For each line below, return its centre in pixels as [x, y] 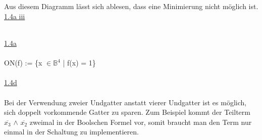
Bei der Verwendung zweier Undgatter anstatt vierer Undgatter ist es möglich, [125, 102]
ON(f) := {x [23, 63]
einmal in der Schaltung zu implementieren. [71, 132]
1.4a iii [15, 16]
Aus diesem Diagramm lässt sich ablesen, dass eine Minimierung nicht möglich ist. [131, 6]
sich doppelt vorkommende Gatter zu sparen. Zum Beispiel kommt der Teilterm [127, 112]
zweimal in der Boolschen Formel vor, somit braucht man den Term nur [141, 122]
